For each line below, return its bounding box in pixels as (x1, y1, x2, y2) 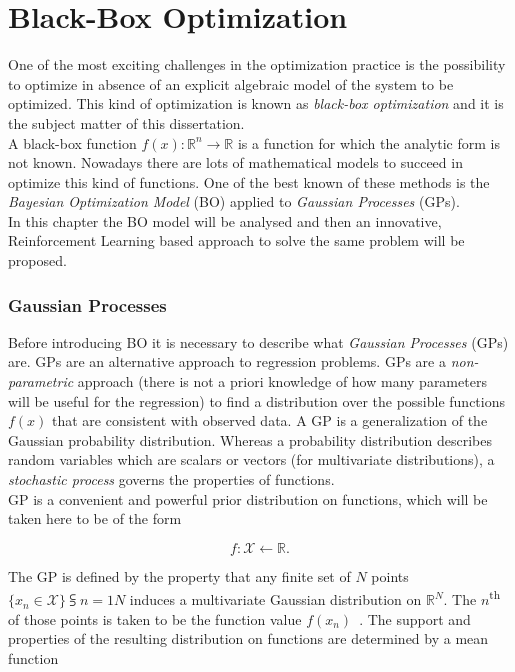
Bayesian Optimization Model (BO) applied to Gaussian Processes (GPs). (8, 191, 460, 212)
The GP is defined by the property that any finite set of (8, 565, 351, 586)
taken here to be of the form (8, 508, 182, 529)
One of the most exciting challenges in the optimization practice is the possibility (8, 54, 506, 75)
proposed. (8, 250, 67, 271)
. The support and (359, 608, 471, 629)
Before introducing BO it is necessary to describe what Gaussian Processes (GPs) (8, 331, 509, 352)
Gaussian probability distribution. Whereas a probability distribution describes (8, 429, 492, 450)
